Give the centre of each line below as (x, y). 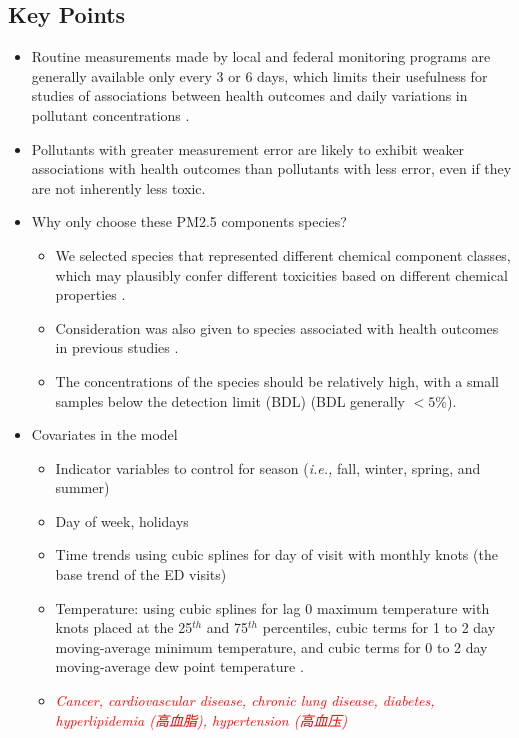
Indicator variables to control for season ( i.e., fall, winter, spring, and (268, 467)
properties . (90, 294)
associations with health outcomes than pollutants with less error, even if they (271, 168)
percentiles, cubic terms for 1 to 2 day (379, 627)
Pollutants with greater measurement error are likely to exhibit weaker (248, 148)
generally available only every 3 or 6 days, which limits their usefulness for (259, 75)
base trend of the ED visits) (141, 574)
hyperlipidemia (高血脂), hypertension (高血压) (201, 719)
